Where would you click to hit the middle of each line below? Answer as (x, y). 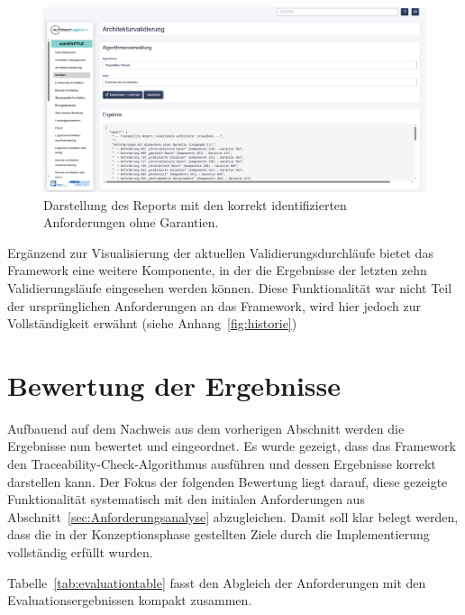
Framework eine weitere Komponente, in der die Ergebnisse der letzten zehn (217, 270)
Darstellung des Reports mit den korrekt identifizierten (195, 204)
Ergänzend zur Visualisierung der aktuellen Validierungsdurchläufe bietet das (220, 252)
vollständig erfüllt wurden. (80, 551)
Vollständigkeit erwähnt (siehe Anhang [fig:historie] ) (152, 323)
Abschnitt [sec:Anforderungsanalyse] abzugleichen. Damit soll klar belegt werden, (233, 516)
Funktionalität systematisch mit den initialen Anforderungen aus (186, 499)
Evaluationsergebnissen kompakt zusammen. (130, 600)
